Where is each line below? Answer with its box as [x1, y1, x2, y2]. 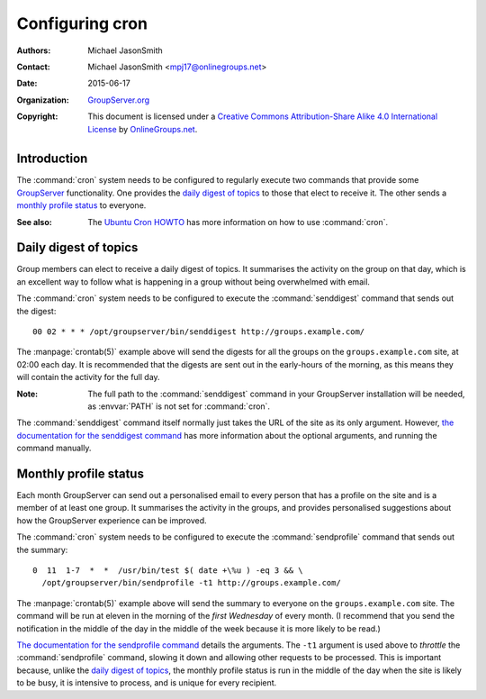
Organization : [16, 95, 69, 105]
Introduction [16, 151, 88, 167]
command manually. [16, 442, 92, 454]
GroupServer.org [87, 95, 150, 105]
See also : [16, 216, 53, 227]
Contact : [16, 61, 51, 72]
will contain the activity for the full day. [16, 372, 161, 383]
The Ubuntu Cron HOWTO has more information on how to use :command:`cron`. [87, 216, 389, 227]
